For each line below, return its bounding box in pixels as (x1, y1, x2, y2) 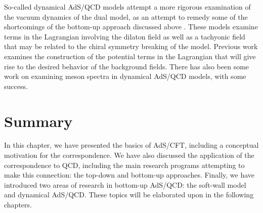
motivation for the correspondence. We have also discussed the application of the (4, 150, 254, 160)
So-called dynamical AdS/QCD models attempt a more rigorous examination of (4, 2, 251, 12)
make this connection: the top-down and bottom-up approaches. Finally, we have (4, 169, 255, 180)
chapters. (4, 199, 32, 210)
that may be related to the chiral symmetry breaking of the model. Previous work (4, 41, 258, 52)
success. (4, 80, 28, 91)
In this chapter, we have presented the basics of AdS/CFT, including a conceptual (4, 140, 259, 150)
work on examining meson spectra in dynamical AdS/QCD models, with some (4, 71, 246, 81)
